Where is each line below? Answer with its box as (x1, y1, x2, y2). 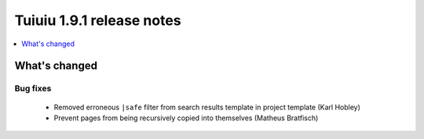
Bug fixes (14, 83, 52, 94)
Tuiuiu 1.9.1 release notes (14, 12, 181, 29)
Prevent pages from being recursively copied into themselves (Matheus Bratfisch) (53, 113, 319, 123)
